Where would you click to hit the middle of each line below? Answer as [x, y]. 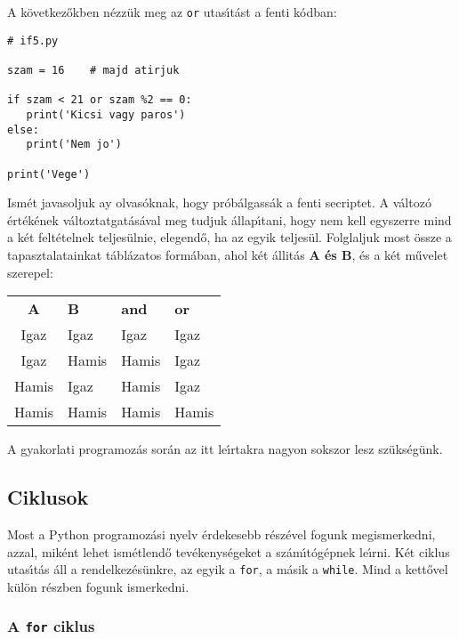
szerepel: [30, 272]
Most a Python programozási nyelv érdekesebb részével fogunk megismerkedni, [221, 534]
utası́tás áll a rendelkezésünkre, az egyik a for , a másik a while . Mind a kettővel [228, 569]
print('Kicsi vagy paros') [106, 114]
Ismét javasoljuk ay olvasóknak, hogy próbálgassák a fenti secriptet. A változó [219, 202]
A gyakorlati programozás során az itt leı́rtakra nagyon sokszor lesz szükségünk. [225, 449]
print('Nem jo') [74, 145]
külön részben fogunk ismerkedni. [98, 586]
